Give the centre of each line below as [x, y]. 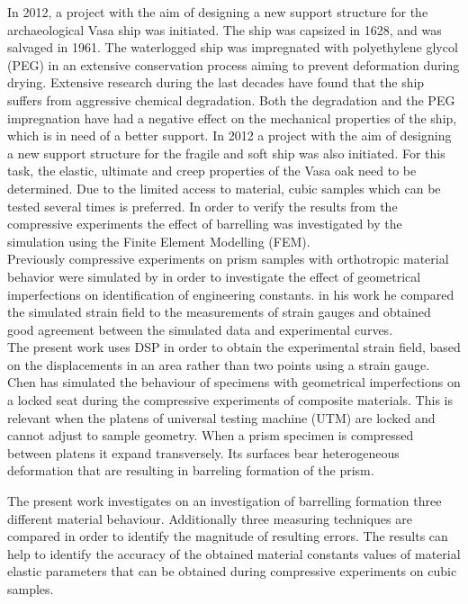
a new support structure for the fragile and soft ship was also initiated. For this [226, 153]
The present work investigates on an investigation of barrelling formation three [225, 501]
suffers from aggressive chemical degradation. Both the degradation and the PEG [231, 99]
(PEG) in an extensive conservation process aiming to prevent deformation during [234, 64]
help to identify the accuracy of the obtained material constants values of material [234, 553]
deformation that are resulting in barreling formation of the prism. [191, 470]
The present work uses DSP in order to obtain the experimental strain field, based [234, 347]
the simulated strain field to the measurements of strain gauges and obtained [219, 312]
